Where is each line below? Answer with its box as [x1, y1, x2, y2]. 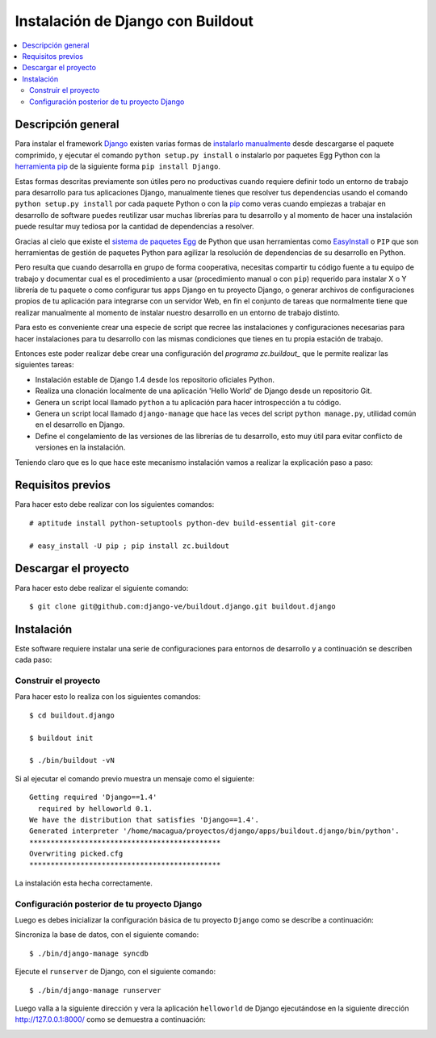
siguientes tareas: [15, 360, 74, 370]
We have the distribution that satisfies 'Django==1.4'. [29, 815, 260, 824]
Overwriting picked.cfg [29, 849, 124, 859]
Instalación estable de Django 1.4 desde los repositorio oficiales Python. [35, 375, 275, 384]
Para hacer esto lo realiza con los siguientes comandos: [15, 692, 201, 701]
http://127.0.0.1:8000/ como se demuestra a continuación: [15, 1015, 206, 1024]
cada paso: [15, 655, 52, 665]
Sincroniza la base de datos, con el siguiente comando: [15, 930, 199, 940]
